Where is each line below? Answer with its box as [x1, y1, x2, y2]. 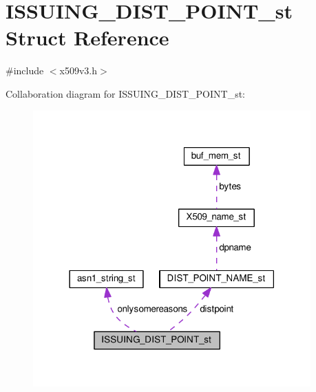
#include [6, 63, 44, 78]
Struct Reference [6, 23, 169, 52]
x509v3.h [59, 63, 98, 78]
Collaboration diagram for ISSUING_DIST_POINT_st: [6, 86, 246, 100]
